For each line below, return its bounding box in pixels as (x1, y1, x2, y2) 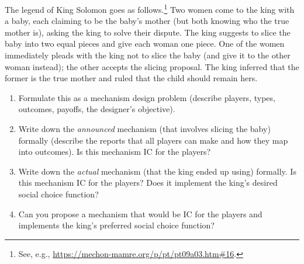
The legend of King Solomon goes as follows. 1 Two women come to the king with (5, 2, 295, 15)
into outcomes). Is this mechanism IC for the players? (18, 145, 211, 158)
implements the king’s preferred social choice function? (18, 219, 215, 231)
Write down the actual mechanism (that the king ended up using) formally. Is (18, 165, 296, 177)
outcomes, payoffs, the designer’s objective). (18, 103, 175, 115)
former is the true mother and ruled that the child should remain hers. (5, 72, 258, 84)
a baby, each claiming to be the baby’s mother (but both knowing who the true (5, 15, 289, 27)
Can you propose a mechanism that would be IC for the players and (18, 207, 262, 220)
